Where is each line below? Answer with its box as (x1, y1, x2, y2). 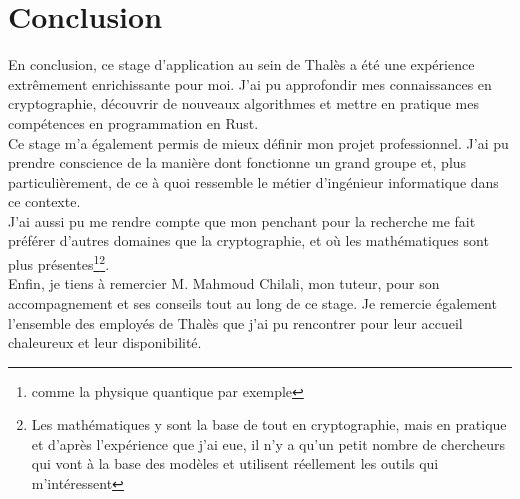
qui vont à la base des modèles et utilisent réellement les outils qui (31, 453, 439, 474)
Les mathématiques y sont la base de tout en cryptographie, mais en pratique (31, 414, 507, 435)
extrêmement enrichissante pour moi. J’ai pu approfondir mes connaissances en (8, 73, 492, 94)
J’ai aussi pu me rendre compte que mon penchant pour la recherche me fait (8, 210, 476, 231)
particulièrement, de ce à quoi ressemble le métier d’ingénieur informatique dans (8, 171, 499, 192)
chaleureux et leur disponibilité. (8, 332, 202, 353)
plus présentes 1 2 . (8, 251, 110, 274)
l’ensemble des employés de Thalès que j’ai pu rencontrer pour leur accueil (8, 312, 463, 333)
